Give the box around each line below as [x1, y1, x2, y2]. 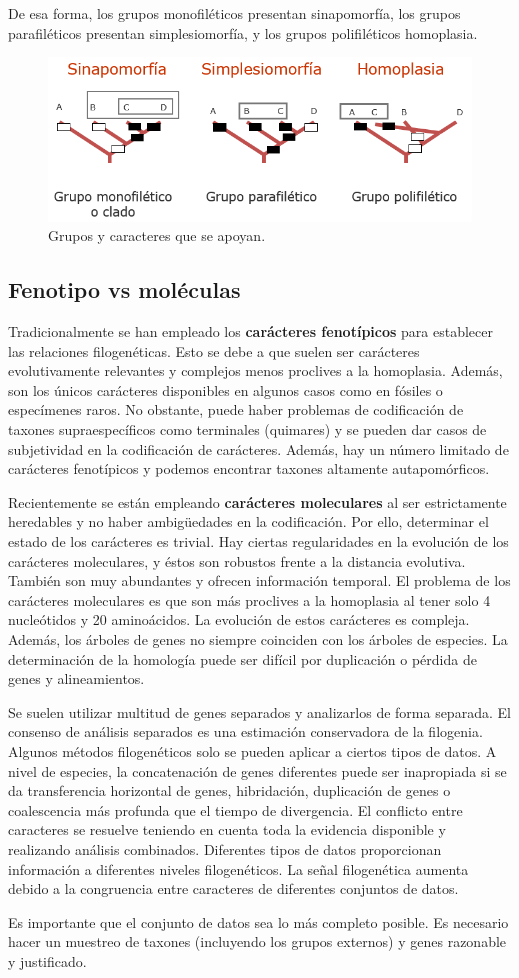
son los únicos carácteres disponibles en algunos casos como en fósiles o [8, 379, 443, 400]
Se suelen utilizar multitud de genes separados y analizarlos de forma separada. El [8, 701, 511, 722]
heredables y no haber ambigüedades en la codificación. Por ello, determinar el [8, 511, 489, 532]
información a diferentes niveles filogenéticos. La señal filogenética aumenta [8, 858, 469, 879]
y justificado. [8, 950, 87, 971]
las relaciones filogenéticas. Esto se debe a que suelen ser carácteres [8, 340, 420, 361]
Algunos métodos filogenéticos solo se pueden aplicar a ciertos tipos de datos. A [8, 740, 497, 761]
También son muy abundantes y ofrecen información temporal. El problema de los [8, 570, 511, 591]
